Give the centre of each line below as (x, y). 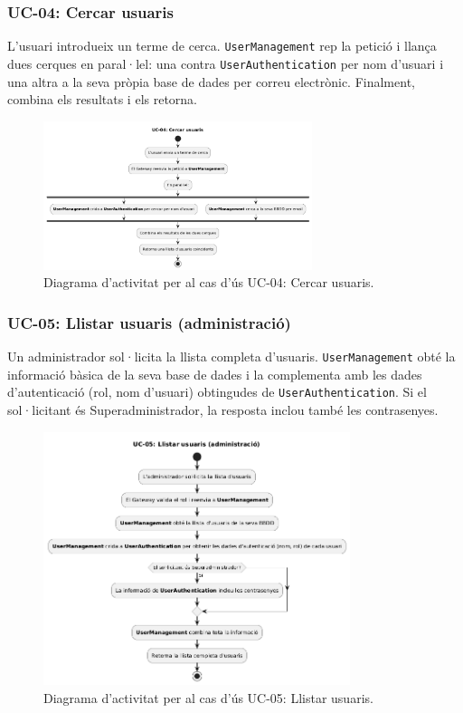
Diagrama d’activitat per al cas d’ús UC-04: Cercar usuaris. (209, 282)
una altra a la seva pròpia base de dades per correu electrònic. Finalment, (211, 81)
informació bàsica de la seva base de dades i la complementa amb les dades (215, 374)
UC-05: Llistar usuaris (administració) (149, 322)
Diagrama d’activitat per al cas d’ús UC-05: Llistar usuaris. (208, 697)
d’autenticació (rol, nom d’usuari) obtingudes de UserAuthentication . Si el (217, 392)
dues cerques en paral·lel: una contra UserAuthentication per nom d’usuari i (226, 63)
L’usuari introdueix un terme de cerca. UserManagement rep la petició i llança (222, 46)
